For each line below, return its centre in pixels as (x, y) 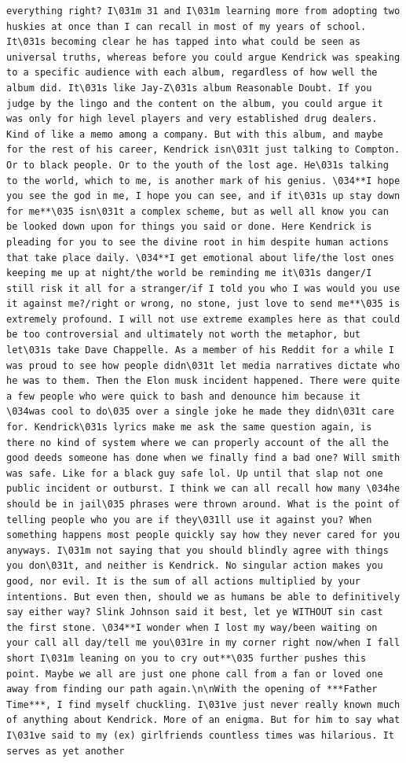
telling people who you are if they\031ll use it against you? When (189, 520)
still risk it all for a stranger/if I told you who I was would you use (203, 288)
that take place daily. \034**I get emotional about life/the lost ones (200, 258)
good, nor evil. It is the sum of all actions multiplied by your (184, 581)
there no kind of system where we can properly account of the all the (198, 442)
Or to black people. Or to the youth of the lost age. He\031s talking (198, 165)
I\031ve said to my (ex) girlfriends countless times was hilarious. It (200, 735)
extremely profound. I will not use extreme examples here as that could (203, 319)
